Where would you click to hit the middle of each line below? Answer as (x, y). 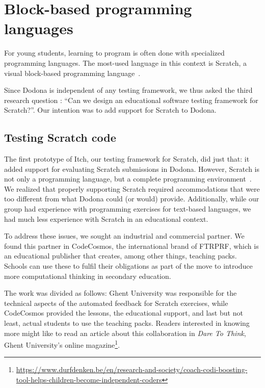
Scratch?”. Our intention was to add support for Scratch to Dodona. (110, 110)
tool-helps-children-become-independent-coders (89, 380)
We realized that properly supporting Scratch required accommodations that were (132, 188)
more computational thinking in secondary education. (88, 276)
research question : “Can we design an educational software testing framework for (131, 100)
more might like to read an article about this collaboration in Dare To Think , (125, 333)
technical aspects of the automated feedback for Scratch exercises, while (116, 303)
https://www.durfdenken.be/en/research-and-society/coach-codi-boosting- (132, 369)
